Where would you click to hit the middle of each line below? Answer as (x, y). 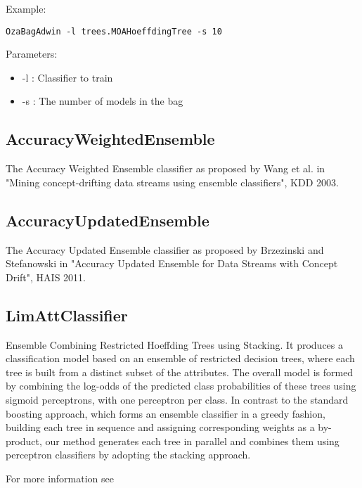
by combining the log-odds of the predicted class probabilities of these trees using (181, 386)
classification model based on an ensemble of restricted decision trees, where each (180, 358)
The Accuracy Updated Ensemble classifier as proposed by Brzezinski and (165, 249)
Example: (26, 8)
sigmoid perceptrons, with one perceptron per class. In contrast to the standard (177, 399)
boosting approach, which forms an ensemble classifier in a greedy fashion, (166, 413)
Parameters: (32, 54)
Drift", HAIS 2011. (46, 277)
